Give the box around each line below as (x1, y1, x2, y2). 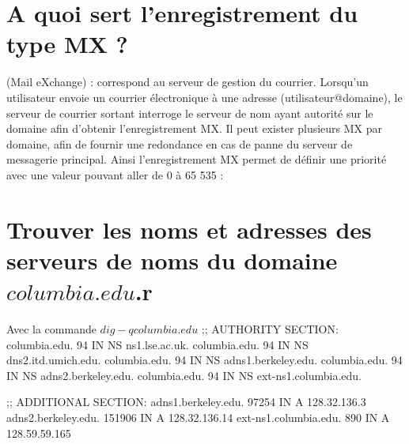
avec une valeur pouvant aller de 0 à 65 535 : (6, 166, 224, 182)
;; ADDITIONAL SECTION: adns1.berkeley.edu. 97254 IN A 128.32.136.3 (6, 393, 366, 410)
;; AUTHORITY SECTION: (201, 320, 339, 337)
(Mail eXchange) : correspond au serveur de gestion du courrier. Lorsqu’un (6, 73, 369, 90)
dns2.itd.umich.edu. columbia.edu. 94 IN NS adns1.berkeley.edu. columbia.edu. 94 (6, 352, 403, 368)
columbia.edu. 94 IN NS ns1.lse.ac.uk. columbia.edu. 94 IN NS (6, 336, 309, 352)
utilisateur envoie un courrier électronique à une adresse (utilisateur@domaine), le (6, 88, 403, 105)
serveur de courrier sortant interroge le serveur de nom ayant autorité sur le (6, 104, 373, 121)
